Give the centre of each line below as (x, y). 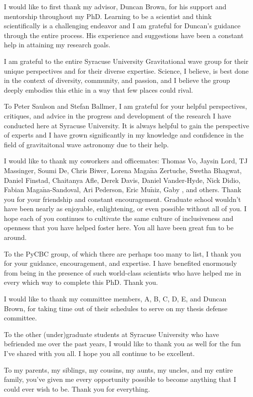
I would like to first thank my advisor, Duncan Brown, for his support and (115, 6)
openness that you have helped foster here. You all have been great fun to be (119, 228)
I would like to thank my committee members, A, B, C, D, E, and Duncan (115, 299)
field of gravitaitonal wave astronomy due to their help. (87, 144)
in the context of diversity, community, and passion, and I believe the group (117, 80)
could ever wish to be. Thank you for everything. (77, 388)
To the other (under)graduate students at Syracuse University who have (112, 334)
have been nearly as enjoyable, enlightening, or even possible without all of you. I (125, 208)
